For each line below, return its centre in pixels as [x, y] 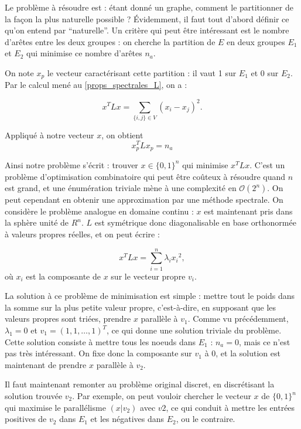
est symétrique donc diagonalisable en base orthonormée [195, 222]
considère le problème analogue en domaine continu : [99, 211]
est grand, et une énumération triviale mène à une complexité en [121, 188]
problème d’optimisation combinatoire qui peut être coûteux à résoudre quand [145, 176]
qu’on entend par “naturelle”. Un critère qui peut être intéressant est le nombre [147, 30]
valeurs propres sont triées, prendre [68, 319]
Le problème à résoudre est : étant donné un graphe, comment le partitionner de [149, 7]
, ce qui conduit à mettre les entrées [230, 407]
